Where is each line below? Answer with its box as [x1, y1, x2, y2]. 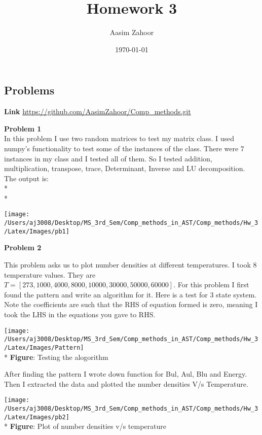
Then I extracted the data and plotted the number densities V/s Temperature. [4, 378, 248, 389]
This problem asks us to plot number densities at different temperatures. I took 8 [4, 259, 257, 270]
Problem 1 [4, 123, 42, 133]
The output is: [4, 173, 49, 183]
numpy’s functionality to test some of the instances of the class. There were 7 [4, 143, 244, 153]
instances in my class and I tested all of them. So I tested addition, [4, 153, 212, 163]
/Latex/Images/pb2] [4, 413, 69, 421]
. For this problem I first [173, 279, 249, 290]
